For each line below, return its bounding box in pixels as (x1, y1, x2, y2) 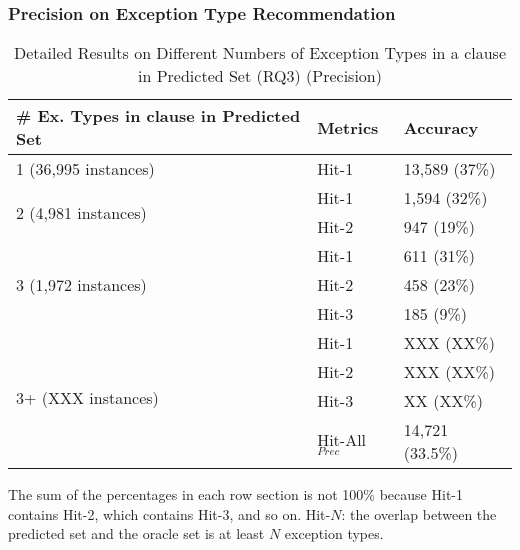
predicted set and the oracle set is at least (8, 523, 265, 544)
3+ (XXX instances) (16, 386, 159, 410)
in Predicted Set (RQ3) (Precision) (138, 64, 382, 88)
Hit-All (317, 427, 367, 451)
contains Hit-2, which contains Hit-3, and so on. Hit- (8, 503, 331, 524)
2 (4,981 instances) (16, 200, 147, 224)
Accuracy (403, 115, 479, 139)
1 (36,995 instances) (16, 157, 155, 181)
